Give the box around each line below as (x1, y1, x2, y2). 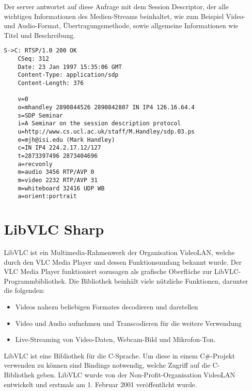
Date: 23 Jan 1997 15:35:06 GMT (17, 63, 122, 70)
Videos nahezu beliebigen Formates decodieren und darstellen (15, 301, 198, 311)
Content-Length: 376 (17, 80, 84, 86)
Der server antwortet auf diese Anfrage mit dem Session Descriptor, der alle (4, 1, 229, 11)
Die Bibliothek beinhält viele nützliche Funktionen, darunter (69, 275, 248, 286)
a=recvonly (17, 160, 53, 168)
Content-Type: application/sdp (17, 71, 119, 79)
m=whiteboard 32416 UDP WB (17, 185, 105, 192)
